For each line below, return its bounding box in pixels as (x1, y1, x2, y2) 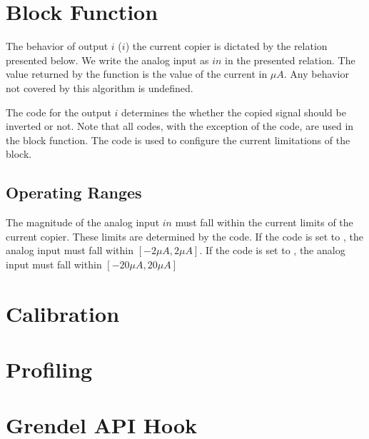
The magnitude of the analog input (6, 215, 160, 230)
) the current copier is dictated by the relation (125, 39, 328, 54)
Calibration (6, 298, 120, 328)
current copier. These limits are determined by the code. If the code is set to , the (6, 228, 363, 243)
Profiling (6, 355, 93, 384)
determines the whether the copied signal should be (121, 104, 346, 119)
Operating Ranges (6, 181, 142, 203)
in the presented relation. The (225, 52, 355, 67)
